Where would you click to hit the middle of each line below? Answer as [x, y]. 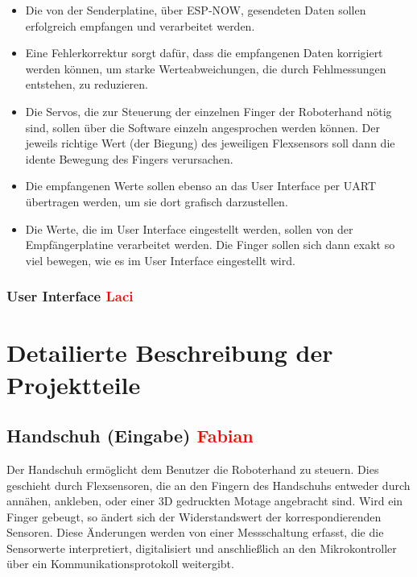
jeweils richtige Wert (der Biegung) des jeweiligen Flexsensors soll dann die [210, 143]
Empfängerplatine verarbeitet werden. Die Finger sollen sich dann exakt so [210, 245]
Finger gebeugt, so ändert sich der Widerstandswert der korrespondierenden [194, 516]
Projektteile [74, 384]
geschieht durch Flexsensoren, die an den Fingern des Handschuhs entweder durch [208, 485]
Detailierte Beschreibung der [170, 353]
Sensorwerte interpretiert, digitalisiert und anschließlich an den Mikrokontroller [202, 548]
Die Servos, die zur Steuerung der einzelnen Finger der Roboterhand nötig [208, 111]
